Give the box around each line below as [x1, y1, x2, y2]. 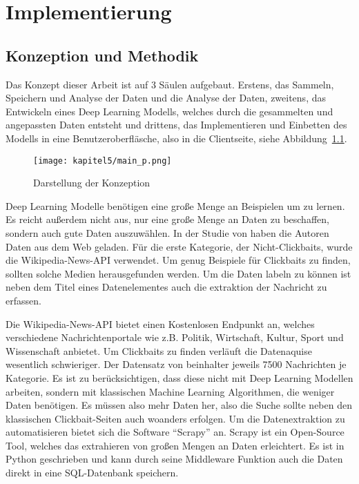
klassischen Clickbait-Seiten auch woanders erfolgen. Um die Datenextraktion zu [6, 411, 345, 425]
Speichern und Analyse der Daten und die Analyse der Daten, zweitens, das [6, 90, 326, 105]
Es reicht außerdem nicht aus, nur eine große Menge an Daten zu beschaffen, [6, 212, 329, 226]
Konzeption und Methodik [6, 44, 199, 66]
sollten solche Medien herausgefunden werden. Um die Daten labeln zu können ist [6, 266, 351, 280]
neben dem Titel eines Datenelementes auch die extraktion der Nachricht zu [6, 280, 327, 294]
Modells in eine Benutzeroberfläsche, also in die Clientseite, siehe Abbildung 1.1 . [6, 130, 347, 145]
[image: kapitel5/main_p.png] [33, 155, 172, 166]
